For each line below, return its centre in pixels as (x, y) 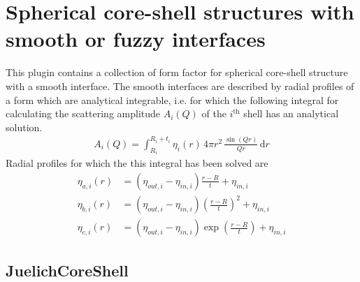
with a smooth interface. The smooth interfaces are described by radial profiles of (180, 86)
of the (214, 113)
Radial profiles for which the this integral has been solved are (137, 163)
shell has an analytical (291, 113)
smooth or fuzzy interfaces (136, 39)
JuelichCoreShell (67, 270)
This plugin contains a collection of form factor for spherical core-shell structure (177, 72)
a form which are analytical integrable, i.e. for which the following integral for (172, 99)
